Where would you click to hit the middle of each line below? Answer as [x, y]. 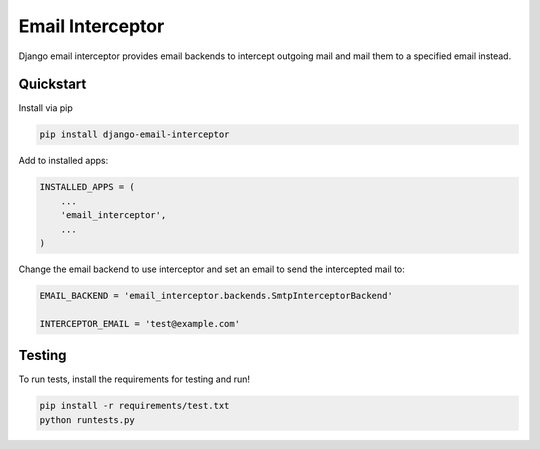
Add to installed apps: [63, 161]
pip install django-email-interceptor [134, 134]
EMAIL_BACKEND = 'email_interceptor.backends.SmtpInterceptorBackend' [216, 295]
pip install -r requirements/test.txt [134, 406]
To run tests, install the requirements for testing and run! [134, 379]
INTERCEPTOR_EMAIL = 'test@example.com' [139, 323]
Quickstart [52, 84]
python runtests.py [87, 419]
